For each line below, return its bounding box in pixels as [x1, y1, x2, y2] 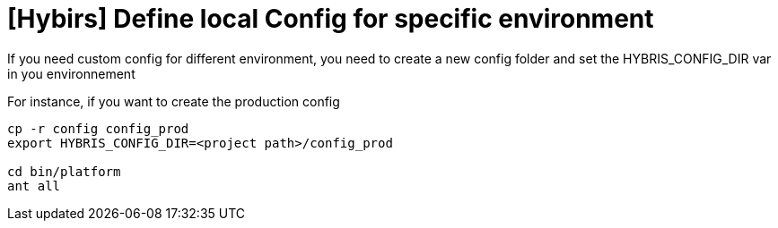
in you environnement [7, 65, 135, 81]
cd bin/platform [7, 164, 121, 179]
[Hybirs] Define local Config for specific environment [7, 4, 654, 34]
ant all [7, 178, 61, 193]
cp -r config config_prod [7, 121, 189, 136]
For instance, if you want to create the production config [7, 93, 340, 109]
